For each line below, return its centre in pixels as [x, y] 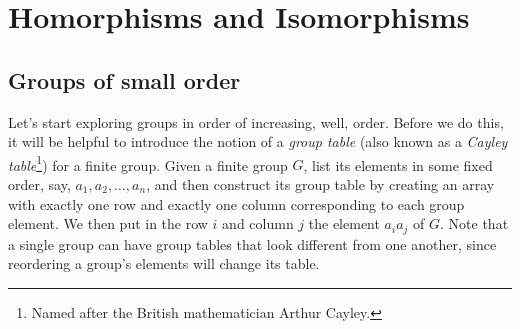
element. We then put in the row [108, 223]
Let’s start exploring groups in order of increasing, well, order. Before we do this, [256, 121]
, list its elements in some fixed [398, 164]
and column [258, 223]
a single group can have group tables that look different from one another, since [252, 243]
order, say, [39, 184]
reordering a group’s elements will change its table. [164, 263]
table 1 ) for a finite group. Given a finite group [148, 163]
